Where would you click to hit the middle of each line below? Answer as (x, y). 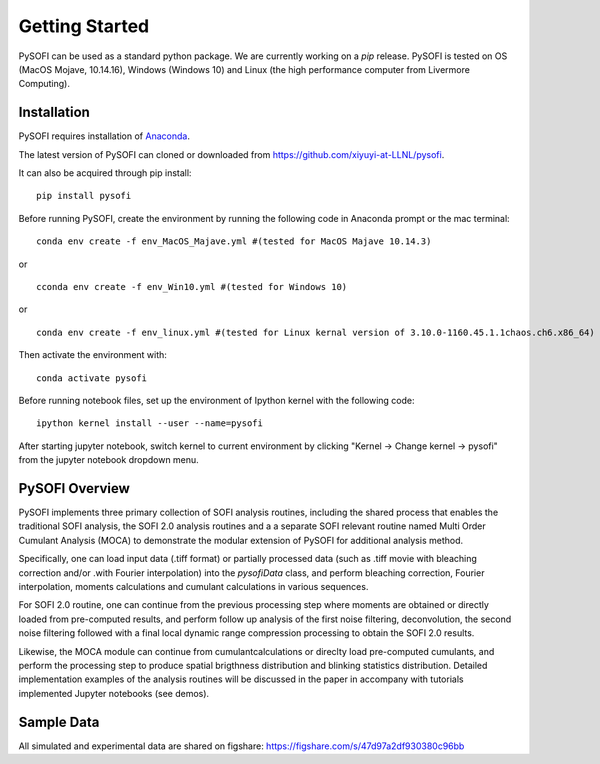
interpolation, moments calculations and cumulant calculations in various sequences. (193, 586)
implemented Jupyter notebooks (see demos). (114, 693)
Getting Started (84, 26)
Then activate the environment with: (92, 355)
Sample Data (59, 721)
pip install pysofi (84, 196)
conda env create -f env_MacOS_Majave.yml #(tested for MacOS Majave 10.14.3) (234, 241)
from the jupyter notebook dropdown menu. (108, 460)
